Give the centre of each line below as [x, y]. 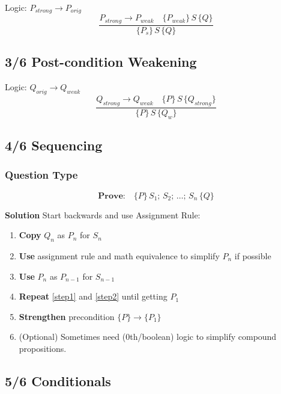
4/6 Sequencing [54, 145]
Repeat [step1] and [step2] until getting [93, 296]
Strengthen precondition [67, 316]
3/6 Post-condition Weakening [101, 62]
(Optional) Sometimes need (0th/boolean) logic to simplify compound [148, 337]
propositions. [43, 348]
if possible [253, 255]
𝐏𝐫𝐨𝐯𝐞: [112, 196]
